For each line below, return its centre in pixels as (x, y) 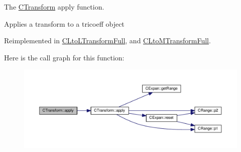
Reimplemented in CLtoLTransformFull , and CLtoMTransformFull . (107, 41)
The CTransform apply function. (54, 7)
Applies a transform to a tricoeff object (64, 23)
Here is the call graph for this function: (64, 57)
